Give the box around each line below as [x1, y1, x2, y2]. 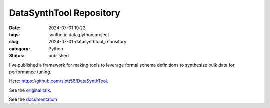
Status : [9, 53, 25, 59]
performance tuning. [9, 69, 52, 75]
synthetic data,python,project [48, 31, 109, 37]
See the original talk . [9, 87, 52, 93]
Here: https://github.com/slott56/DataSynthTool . [9, 78, 108, 84]
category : [9, 45, 30, 52]
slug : [9, 39, 20, 45]
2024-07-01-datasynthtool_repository [48, 39, 127, 45]
